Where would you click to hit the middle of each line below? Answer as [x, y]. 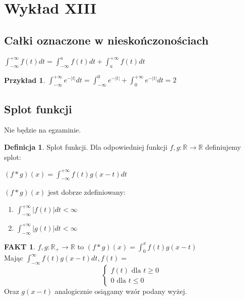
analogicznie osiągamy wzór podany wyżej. [121, 291]
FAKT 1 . [20, 246]
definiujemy [223, 146]
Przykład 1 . [25, 80]
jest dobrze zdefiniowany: [87, 192]
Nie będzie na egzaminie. [43, 130]
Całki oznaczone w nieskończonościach [106, 40]
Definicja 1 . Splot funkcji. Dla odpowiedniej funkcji [86, 146]
